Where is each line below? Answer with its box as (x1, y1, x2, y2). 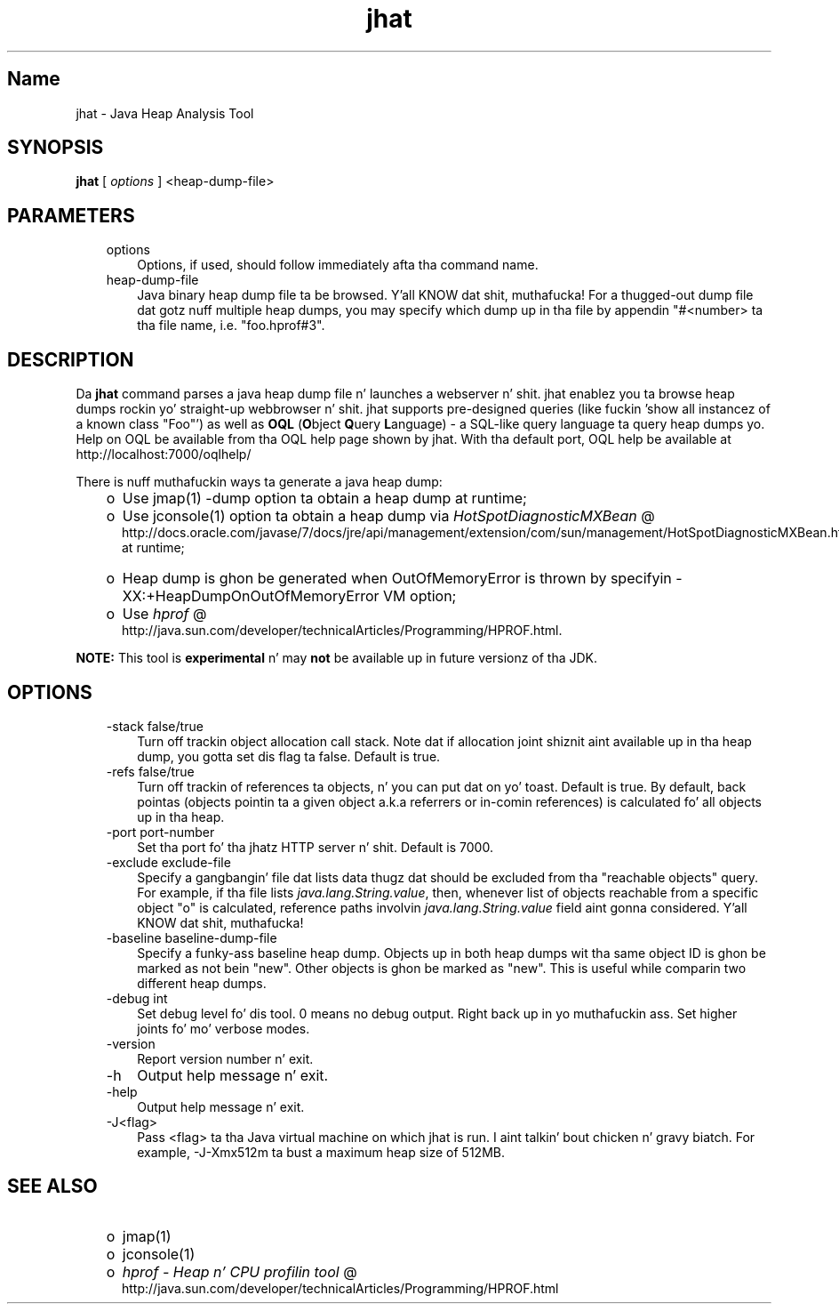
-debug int (106, 990, 168, 1006)
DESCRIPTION (7, 348, 134, 371)
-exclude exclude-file (106, 854, 231, 870)
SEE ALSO (7, 1175, 98, 1198)
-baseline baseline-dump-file (106, 929, 277, 945)
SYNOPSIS (7, 136, 104, 159)
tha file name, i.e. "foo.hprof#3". (137, 318, 325, 334)
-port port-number (106, 824, 215, 840)
